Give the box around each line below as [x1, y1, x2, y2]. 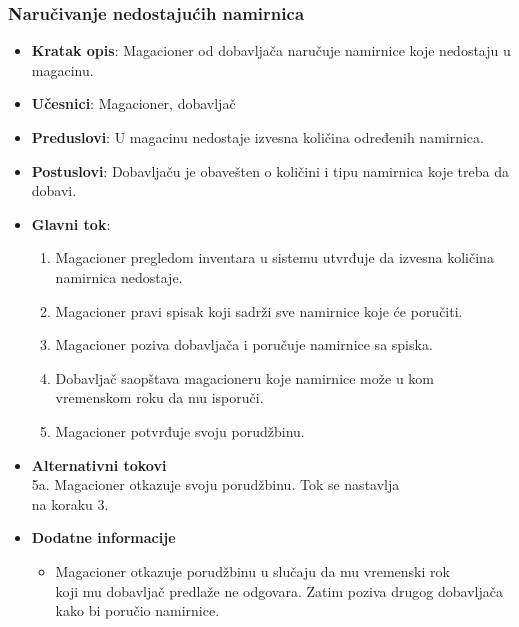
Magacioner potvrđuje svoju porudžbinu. [55, 420, 305, 441]
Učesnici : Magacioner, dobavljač [31, 93, 236, 114]
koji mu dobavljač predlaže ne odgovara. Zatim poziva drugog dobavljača [55, 580, 503, 601]
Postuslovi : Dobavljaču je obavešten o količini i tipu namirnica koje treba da [31, 160, 509, 181]
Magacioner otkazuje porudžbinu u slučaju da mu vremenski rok [55, 560, 450, 581]
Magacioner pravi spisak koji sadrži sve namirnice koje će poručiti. [55, 300, 463, 321]
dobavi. [31, 180, 77, 201]
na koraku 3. [31, 493, 109, 514]
